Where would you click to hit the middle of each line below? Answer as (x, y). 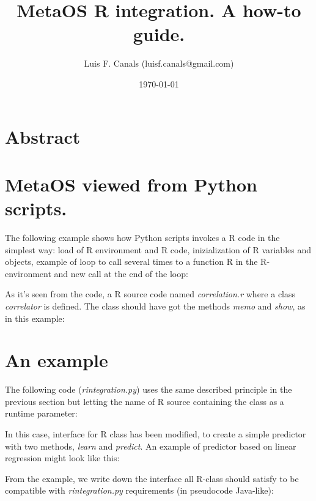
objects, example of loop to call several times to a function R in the (131, 262)
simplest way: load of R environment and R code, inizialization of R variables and (158, 249)
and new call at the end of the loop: (121, 273)
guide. (159, 34)
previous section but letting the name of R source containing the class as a (145, 401)
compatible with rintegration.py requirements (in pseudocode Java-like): (139, 490)
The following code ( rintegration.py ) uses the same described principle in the (149, 389)
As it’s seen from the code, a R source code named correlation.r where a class (150, 294)
